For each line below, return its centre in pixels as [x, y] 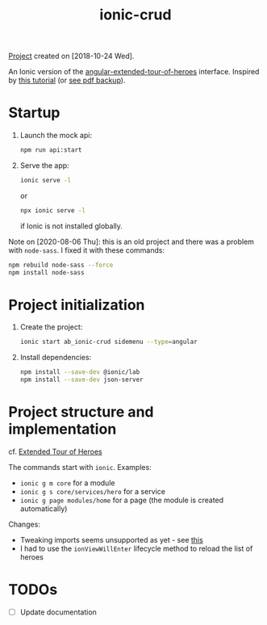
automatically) [44, 509]
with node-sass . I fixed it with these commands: [87, 250]
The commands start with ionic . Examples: [80, 467]
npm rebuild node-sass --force [61, 265]
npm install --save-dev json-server [81, 380]
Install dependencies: [56, 358]
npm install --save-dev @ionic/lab [80, 372]
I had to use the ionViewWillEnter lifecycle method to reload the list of [136, 548]
